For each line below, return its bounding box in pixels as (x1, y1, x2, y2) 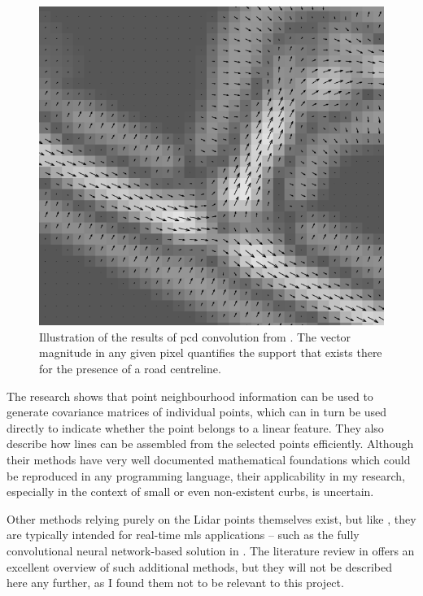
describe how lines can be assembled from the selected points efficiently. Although (7, 435, 414, 452)
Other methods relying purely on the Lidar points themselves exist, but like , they (7, 510, 416, 527)
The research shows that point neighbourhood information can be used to (7, 387, 373, 404)
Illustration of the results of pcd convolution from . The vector (39, 328, 351, 345)
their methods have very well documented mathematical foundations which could (7, 451, 411, 468)
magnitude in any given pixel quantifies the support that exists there (39, 344, 382, 361)
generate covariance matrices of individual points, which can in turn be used (7, 403, 387, 420)
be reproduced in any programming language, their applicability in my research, (7, 467, 406, 484)
